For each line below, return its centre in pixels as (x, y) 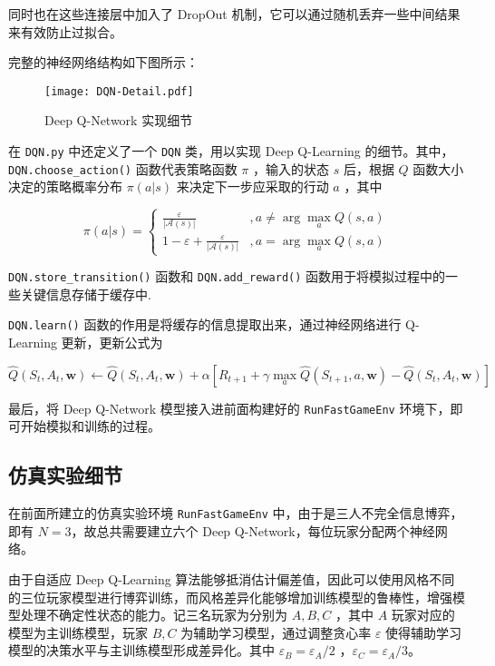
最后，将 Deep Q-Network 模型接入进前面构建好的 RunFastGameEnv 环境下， (229, 408)
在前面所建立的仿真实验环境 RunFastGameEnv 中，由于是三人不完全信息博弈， (236, 513)
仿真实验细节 (65, 475)
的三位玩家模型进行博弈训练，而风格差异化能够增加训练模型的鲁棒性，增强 (230, 597)
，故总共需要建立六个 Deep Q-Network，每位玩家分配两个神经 (253, 530)
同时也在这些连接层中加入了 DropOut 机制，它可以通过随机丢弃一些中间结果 (234, 14)
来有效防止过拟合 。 (65, 31)
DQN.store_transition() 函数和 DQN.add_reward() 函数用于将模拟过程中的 (227, 276)
